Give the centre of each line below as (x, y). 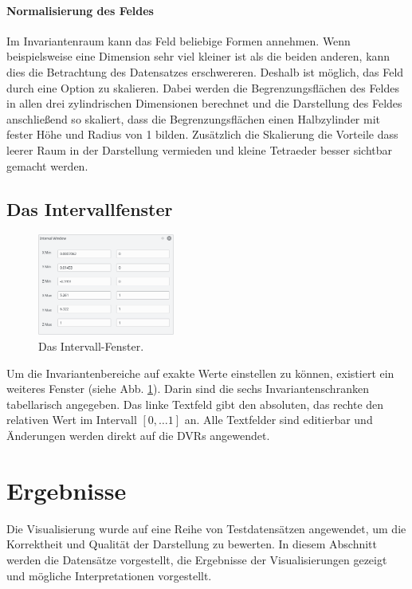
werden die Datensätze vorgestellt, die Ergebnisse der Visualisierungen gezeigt (197, 559)
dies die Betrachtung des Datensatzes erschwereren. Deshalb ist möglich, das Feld (205, 71)
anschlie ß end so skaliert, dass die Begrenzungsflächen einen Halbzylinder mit (193, 118)
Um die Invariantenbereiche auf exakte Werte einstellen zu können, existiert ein (200, 373)
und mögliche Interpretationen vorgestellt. (109, 575)
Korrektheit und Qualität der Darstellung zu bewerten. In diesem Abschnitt (192, 544)
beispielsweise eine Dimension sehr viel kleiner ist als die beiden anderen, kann (198, 56)
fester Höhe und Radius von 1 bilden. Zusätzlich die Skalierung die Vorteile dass (202, 134)
